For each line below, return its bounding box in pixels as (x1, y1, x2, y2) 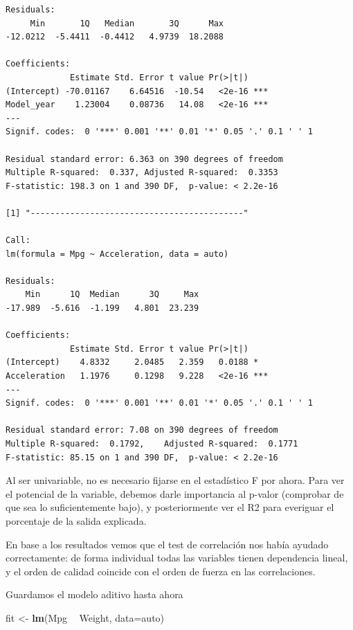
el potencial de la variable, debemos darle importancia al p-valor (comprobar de (6, 486, 344, 501)
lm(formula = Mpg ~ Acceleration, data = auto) (6, 249, 229, 259)
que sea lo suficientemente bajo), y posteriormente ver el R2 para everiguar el (6, 500, 334, 514)
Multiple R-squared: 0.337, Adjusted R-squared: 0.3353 (6, 168, 278, 178)
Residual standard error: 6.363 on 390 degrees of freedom (6, 154, 283, 164)
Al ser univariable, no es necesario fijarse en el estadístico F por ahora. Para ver (6, 473, 345, 487)
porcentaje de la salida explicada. (6, 513, 147, 528)
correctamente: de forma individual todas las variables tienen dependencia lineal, (6, 550, 348, 565)
